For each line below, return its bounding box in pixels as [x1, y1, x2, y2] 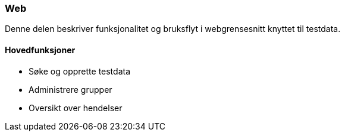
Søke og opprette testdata [29, 66, 131, 76]
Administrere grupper [29, 84, 112, 95]
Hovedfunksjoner [5, 44, 76, 55]
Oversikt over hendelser [29, 102, 123, 113]
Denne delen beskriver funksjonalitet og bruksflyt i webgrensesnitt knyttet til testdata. [5, 24, 341, 34]
